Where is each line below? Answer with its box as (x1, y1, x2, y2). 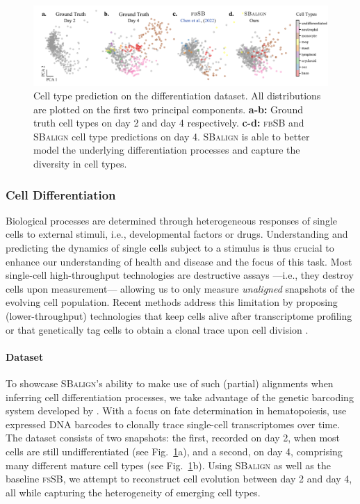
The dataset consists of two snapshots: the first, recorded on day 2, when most (6, 430, 341, 445)
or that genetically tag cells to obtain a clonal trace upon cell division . (6, 322, 309, 336)
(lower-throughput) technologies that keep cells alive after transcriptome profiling (6, 309, 352, 323)
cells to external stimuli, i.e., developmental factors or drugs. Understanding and (6, 227, 348, 241)
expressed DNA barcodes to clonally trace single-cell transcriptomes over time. (6, 416, 341, 431)
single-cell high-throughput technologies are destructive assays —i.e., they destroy (6, 268, 354, 282)
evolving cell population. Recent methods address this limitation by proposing (6, 295, 338, 309)
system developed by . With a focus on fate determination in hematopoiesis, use (6, 403, 347, 418)
